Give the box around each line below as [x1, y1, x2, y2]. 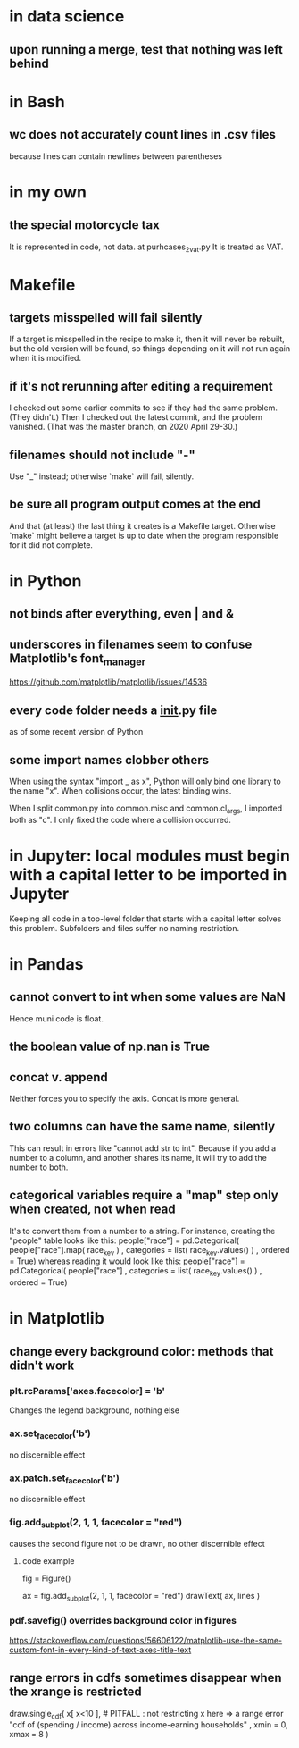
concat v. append [9, 1070, 109, 1085]
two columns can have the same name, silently [9, 1119, 276, 1134]
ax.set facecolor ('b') [9, 1427, 92, 1441]
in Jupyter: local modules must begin [9, 846, 290, 866]
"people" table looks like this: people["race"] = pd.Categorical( [9, 1235, 239, 1246]
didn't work [9, 1357, 75, 1373]
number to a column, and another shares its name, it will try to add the [9, 1152, 268, 1163]
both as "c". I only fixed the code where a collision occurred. [9, 814, 232, 825]
